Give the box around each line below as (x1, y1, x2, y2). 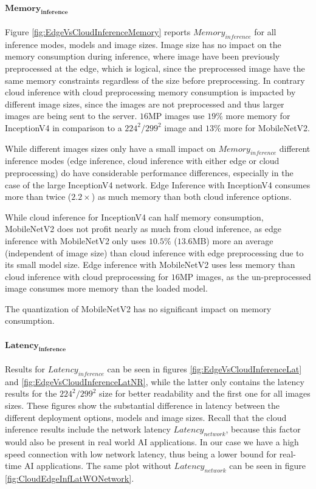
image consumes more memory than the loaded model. (5, 282, 208, 295)
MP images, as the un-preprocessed (179, 270, 311, 282)
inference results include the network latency (5, 423, 171, 436)
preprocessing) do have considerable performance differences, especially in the (5, 166, 294, 179)
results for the (5, 387, 57, 400)
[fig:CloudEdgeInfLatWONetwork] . (5, 472, 134, 485)
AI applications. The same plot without (24, 459, 171, 472)
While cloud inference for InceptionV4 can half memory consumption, (5, 210, 264, 223)
